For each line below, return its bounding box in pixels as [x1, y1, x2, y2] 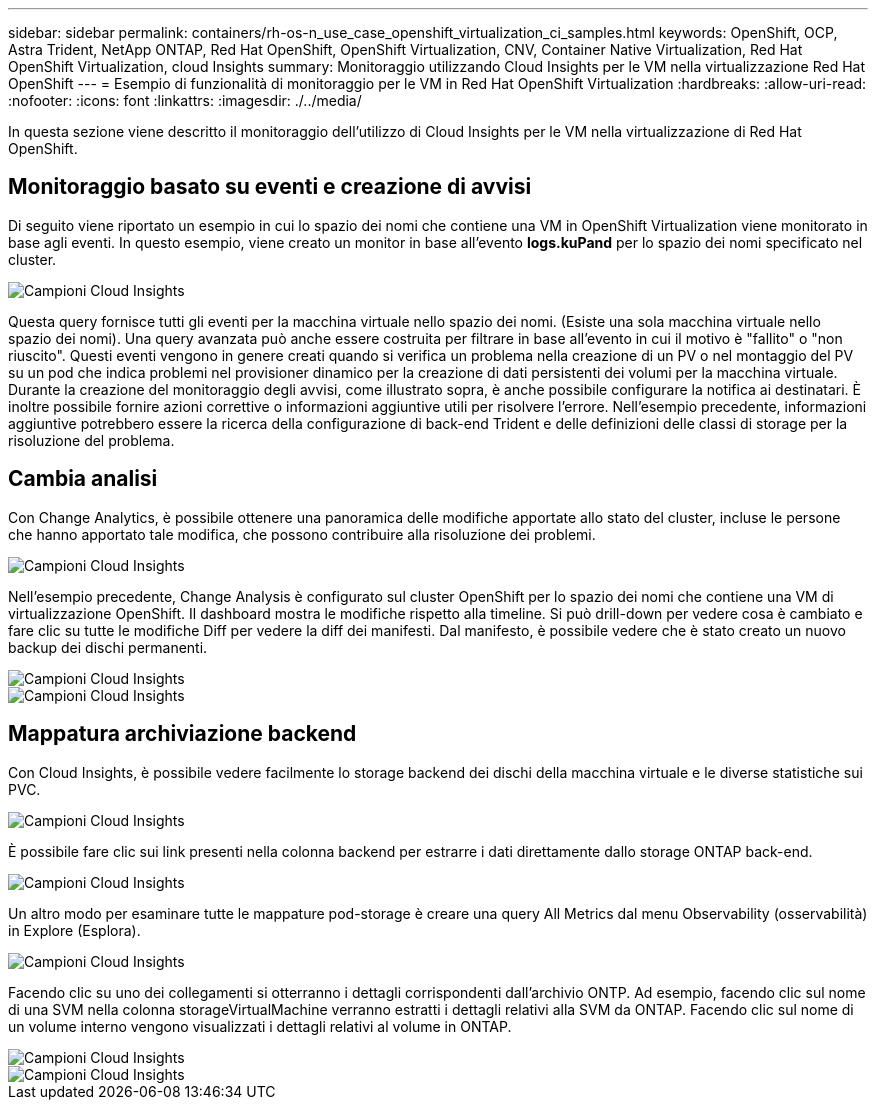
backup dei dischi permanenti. [8, 638, 208, 656]
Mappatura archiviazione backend [8, 721, 357, 747]
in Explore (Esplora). [8, 921, 141, 939]
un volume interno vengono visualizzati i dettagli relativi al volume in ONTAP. [8, 1017, 512, 1035]
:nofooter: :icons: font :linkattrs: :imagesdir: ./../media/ [8, 92, 362, 109]
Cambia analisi [8, 466, 158, 492]
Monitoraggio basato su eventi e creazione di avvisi [8, 174, 532, 200]
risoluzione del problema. [8, 431, 175, 449]
